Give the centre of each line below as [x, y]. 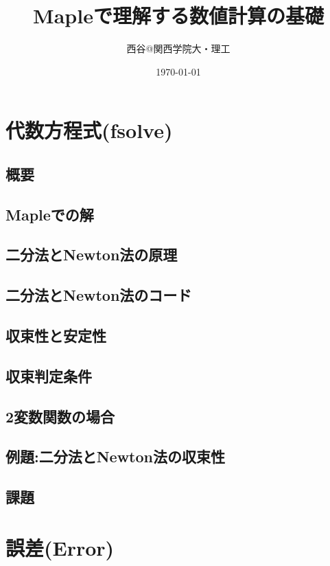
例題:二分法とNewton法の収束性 [115, 456]
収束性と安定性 [56, 336]
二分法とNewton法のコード [99, 295]
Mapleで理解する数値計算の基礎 [178, 15]
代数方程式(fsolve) [89, 130]
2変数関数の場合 [60, 416]
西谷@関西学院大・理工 [178, 48]
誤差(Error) [60, 547]
